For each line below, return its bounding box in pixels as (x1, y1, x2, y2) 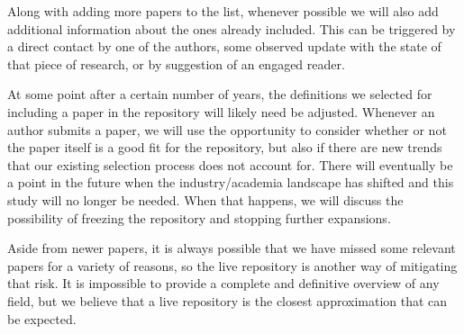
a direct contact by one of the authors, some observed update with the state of (7, 37, 441, 56)
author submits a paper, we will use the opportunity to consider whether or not (7, 120, 447, 139)
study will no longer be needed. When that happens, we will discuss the (7, 190, 404, 209)
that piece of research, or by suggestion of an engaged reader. (7, 54, 345, 73)
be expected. (7, 309, 77, 328)
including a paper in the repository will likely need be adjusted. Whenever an (7, 102, 435, 121)
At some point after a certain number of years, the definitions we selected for (7, 85, 432, 104)
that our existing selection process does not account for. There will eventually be (7, 155, 453, 174)
